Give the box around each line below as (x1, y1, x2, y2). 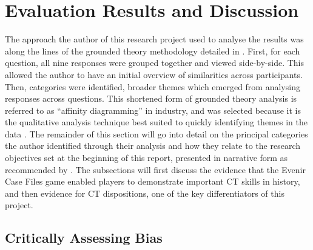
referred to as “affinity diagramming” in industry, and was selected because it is (5, 104, 301, 116)
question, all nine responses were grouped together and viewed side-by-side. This (5, 56, 305, 69)
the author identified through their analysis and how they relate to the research (5, 139, 300, 152)
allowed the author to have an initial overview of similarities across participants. (5, 68, 303, 81)
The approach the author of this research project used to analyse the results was (5, 33, 304, 45)
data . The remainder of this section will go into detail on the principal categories (5, 127, 308, 140)
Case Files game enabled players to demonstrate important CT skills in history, (5, 175, 300, 188)
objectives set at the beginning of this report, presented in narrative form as (5, 151, 288, 164)
